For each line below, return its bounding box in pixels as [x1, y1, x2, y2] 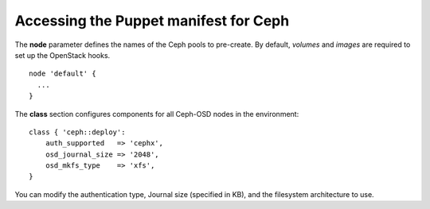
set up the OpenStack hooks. [14, 50, 111, 60]
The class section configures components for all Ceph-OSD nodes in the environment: [14, 109, 299, 118]
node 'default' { [29, 69, 96, 79]
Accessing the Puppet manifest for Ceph [14, 12, 290, 29]
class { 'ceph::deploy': [29, 127, 126, 137]
